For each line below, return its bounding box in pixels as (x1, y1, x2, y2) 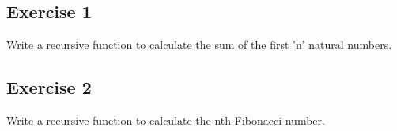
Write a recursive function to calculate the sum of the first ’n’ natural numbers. (6, 36, 392, 53)
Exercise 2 (6, 75, 92, 99)
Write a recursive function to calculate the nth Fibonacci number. (6, 112, 325, 128)
